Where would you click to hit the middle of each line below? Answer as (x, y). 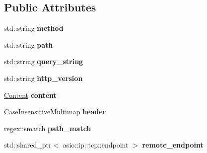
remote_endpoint (173, 145)
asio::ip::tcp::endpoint (96, 145)
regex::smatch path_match (48, 128)
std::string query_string (44, 61)
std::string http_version (43, 78)
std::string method (34, 28)
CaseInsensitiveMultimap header (55, 112)
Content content (30, 95)
